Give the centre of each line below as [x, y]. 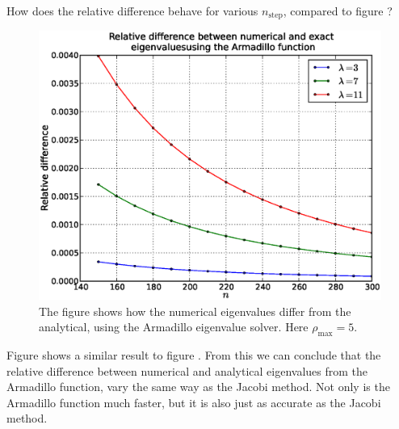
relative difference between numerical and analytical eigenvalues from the [187, 370]
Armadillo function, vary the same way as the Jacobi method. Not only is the [198, 387]
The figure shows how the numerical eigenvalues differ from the [195, 311]
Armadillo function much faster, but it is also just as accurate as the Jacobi [194, 402]
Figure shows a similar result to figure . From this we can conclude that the [194, 354]
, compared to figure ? [338, 11]
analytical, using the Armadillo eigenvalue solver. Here [174, 327]
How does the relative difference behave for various [132, 11]
